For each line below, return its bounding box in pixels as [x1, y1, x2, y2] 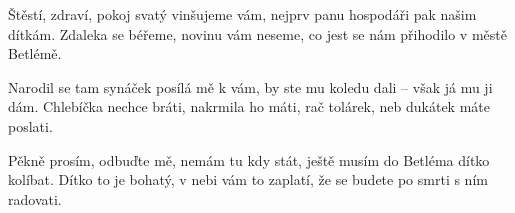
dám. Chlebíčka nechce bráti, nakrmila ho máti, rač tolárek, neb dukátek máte [8, 96, 490, 117]
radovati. [8, 188, 62, 209]
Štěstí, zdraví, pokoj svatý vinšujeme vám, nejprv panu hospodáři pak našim [8, 4, 477, 24]
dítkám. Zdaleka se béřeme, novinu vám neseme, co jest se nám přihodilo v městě [8, 23, 507, 44]
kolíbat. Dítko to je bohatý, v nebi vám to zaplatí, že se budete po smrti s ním [8, 169, 488, 190]
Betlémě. [8, 43, 62, 64]
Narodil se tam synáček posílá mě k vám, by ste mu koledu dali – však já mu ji [8, 76, 493, 97]
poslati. [8, 115, 53, 136]
